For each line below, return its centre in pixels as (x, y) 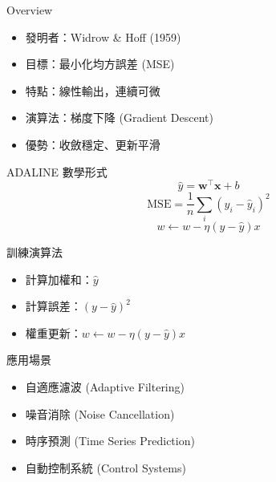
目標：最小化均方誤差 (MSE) (100, 64)
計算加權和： (59, 279)
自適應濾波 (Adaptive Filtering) (105, 387)
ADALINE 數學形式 (57, 171)
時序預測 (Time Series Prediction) (110, 441)
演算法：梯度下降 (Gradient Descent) (119, 117)
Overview (30, 10)
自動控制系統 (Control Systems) (106, 467)
